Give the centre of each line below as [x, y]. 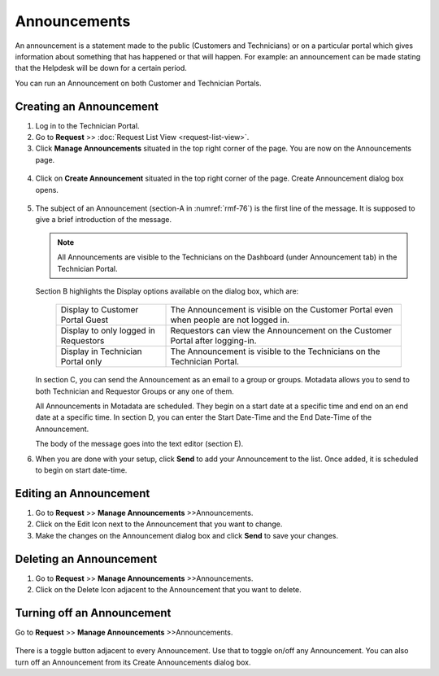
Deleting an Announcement [86, 558]
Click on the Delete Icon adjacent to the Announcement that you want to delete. [169, 590]
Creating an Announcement [87, 106]
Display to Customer [100, 310]
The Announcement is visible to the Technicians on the [275, 351]
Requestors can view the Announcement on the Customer [281, 331]
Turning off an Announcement [93, 613]
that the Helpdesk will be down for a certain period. [101, 68]
